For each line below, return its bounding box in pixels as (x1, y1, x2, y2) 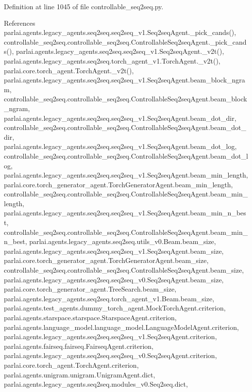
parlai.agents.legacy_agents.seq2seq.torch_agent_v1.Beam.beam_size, (4, 293, 215, 303)
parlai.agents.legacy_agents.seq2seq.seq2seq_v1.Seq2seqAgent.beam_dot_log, (4, 141, 237, 151)
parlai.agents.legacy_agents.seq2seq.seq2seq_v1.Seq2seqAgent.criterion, (4, 331, 217, 342)
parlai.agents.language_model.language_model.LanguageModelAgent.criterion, (4, 322, 239, 332)
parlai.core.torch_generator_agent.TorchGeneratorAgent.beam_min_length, (4, 179, 233, 189)
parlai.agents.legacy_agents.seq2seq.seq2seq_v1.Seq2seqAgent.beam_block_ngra (4, 75, 245, 85)
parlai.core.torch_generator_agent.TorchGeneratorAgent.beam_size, (4, 255, 209, 265)
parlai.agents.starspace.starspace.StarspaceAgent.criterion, (4, 312, 177, 322)
